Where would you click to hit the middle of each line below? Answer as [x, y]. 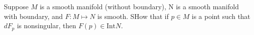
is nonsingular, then [46, 26]
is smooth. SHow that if [133, 16]
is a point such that [221, 16]
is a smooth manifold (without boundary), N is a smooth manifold [139, 6]
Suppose [16, 6]
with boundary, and [34, 16]
